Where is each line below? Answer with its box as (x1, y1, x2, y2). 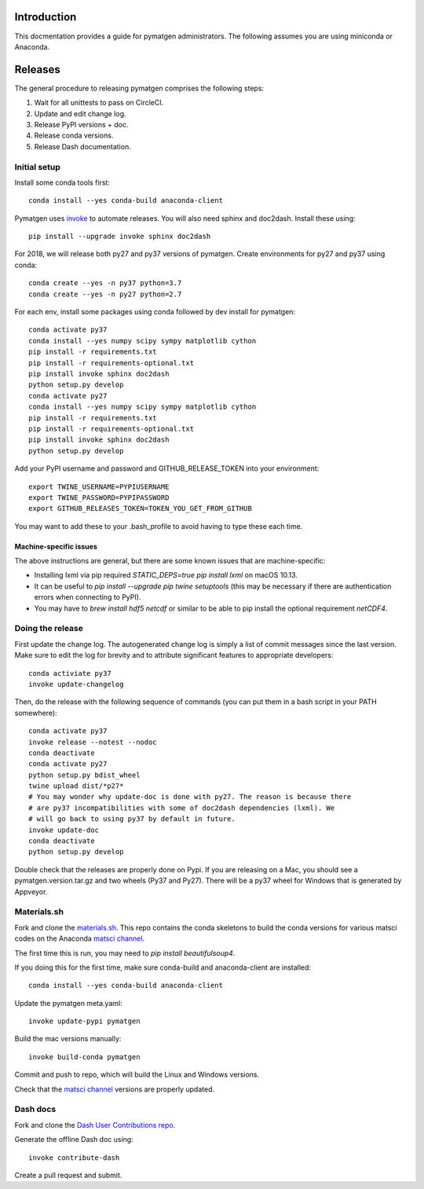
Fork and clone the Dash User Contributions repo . (14, 1120, 176, 1129)
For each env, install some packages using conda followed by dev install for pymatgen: (14, 307, 296, 317)
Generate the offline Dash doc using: (14, 1135, 133, 1144)
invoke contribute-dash (28, 1153, 120, 1162)
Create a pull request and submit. (14, 1170, 122, 1180)
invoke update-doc (28, 825, 100, 835)
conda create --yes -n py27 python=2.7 (28, 289, 182, 299)
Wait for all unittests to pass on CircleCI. (34, 98, 164, 108)
